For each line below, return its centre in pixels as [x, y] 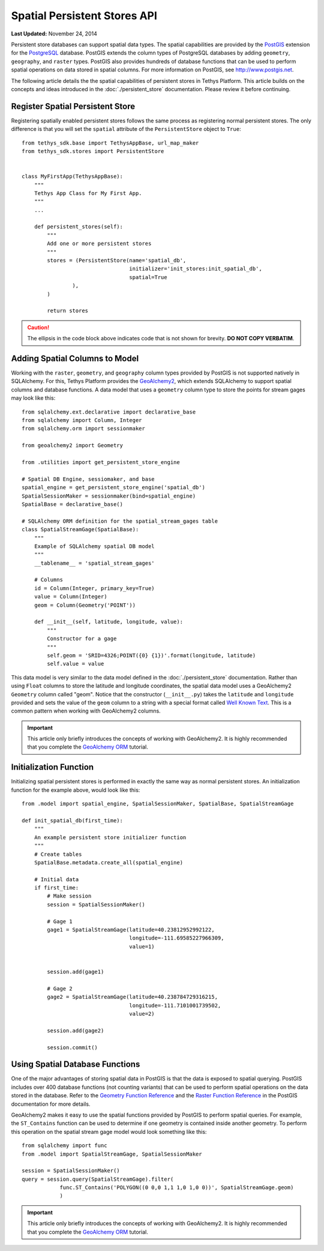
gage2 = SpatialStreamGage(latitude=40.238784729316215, [133, 997]
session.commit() [73, 1047]
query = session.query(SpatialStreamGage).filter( [98, 1179]
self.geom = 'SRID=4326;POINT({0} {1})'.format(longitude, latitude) [151, 655]
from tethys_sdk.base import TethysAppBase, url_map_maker [110, 143]
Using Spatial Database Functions [76, 1065]
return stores [68, 311]
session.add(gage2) [76, 1030]
